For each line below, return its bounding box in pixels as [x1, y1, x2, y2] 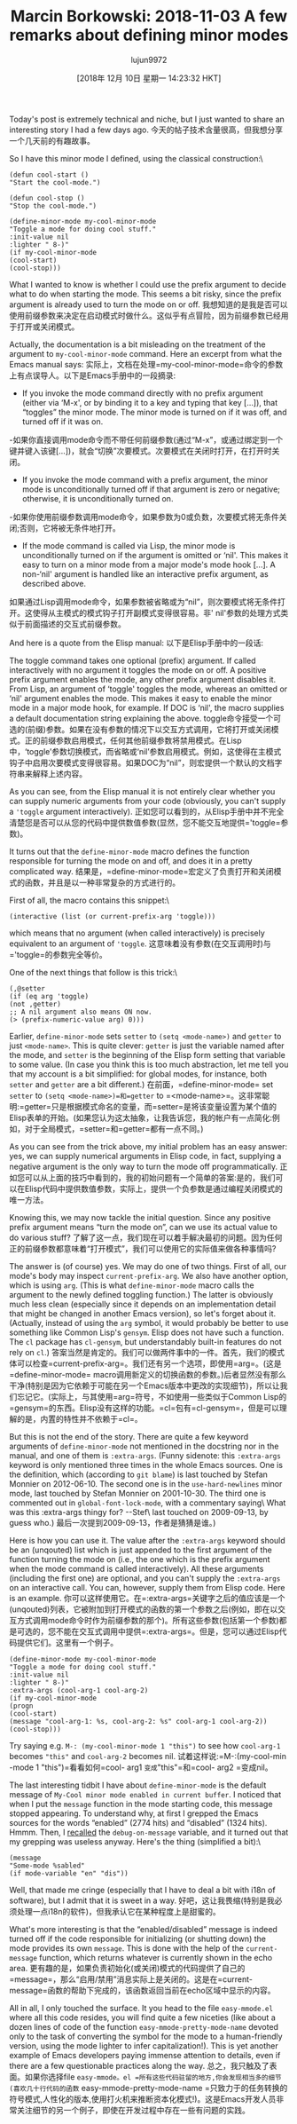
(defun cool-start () [9, 170, 90, 179]
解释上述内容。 [32, 768, 87, 778]
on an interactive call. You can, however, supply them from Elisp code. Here [9, 1582, 285, 1592]
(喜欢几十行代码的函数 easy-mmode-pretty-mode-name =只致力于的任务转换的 [9, 2082, 288, 2093]
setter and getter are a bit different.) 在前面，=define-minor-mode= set [9, 1078, 274, 1089]
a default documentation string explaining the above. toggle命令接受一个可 [9, 713, 282, 723]
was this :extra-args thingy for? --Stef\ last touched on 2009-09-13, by [9, 1506, 269, 1517]
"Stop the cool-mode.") [9, 201, 98, 210]
